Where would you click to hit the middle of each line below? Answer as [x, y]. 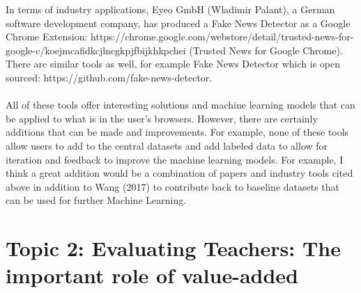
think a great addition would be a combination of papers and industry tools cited [179, 173]
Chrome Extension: [47, 37]
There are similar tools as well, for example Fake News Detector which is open [173, 64]
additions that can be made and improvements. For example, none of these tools [177, 132]
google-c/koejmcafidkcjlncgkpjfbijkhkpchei [96, 50]
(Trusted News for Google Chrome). [266, 50]
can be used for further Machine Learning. [96, 200]
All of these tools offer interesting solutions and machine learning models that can [180, 105]
